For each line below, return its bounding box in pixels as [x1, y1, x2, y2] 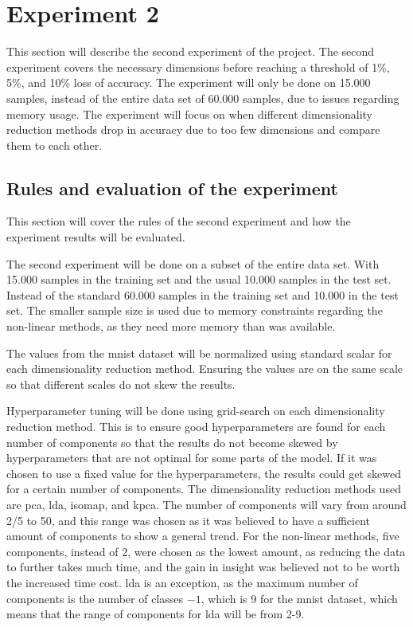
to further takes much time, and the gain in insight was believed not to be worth [6, 558, 400, 575]
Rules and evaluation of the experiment [6, 175, 338, 200]
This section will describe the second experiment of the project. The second [6, 43, 375, 60]
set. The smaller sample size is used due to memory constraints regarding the [6, 302, 383, 319]
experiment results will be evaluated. [6, 229, 185, 245]
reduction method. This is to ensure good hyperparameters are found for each [6, 418, 386, 435]
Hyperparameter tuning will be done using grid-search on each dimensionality [6, 402, 385, 419]
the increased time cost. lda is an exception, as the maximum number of [6, 574, 358, 590]
